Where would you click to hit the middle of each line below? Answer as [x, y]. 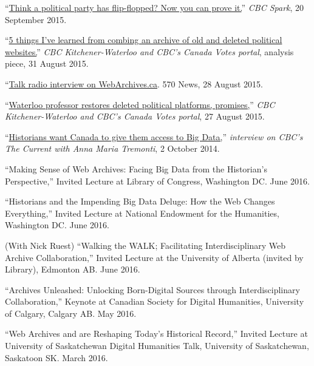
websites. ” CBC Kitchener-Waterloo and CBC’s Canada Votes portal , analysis [149, 51]
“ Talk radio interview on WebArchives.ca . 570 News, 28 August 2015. [134, 83]
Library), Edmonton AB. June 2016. [73, 269]
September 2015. [36, 19]
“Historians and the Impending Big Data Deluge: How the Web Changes [140, 201]
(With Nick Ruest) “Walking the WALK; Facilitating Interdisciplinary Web [145, 245]
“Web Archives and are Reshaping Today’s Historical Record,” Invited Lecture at [156, 334]
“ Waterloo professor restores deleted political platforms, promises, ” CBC [140, 104]
